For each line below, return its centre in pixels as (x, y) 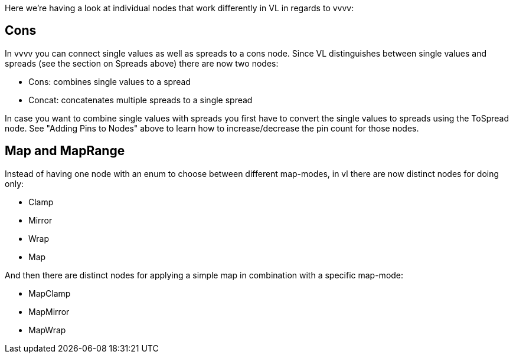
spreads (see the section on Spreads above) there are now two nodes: (142, 63)
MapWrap (47, 330)
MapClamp (50, 293)
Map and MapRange (65, 151)
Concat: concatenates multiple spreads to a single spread (140, 100)
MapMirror (49, 311)
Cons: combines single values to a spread (110, 81)
